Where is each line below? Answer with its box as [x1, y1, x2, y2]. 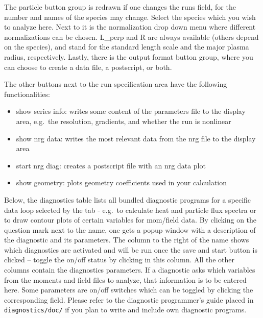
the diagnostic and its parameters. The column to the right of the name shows [4, 234, 249, 245]
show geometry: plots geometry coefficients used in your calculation [16, 177, 227, 188]
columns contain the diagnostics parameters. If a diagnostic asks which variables [4, 264, 255, 275]
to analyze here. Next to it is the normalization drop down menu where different [4, 21, 256, 32]
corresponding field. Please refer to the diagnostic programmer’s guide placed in [4, 294, 254, 305]
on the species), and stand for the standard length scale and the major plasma [4, 41, 249, 52]
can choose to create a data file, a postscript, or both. [4, 61, 172, 72]
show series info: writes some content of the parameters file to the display [16, 106, 246, 116]
